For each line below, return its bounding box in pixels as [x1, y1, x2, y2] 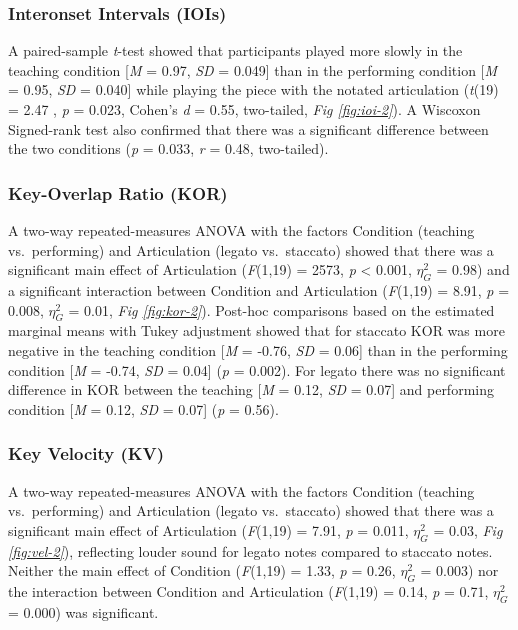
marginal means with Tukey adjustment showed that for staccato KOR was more [8, 320, 505, 341]
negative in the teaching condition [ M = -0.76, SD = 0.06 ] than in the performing [8, 339, 508, 360]
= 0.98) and [436, 259, 510, 280]
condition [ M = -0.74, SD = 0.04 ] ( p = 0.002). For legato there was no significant [8, 359, 506, 380]
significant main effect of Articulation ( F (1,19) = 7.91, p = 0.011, [8, 519, 409, 540]
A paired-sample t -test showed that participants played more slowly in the [8, 40, 463, 61]
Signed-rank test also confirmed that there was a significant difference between [8, 118, 489, 139]
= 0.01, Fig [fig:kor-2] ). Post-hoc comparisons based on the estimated [68, 299, 495, 320]
